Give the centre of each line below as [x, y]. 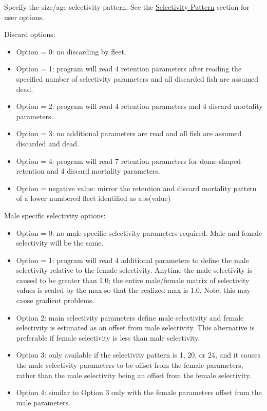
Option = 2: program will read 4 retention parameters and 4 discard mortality [139, 106]
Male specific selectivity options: [55, 215]
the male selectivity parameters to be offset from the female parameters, [130, 365]
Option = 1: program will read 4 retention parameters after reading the [129, 69]
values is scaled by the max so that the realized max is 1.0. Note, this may [133, 290]
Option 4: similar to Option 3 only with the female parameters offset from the [139, 392]
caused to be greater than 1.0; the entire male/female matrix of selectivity [133, 280]
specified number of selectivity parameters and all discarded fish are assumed [137, 78]
